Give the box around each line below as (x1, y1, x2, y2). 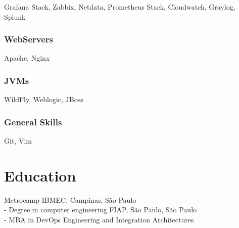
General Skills (4, 115, 62, 128)
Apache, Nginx (4, 53, 50, 63)
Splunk (4, 11, 26, 22)
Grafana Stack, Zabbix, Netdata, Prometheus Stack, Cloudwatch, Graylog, (4, 2, 235, 12)
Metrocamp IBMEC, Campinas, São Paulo (4, 194, 136, 205)
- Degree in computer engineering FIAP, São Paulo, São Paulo (4, 204, 197, 215)
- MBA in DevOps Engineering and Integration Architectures (4, 214, 194, 224)
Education (4, 165, 76, 186)
